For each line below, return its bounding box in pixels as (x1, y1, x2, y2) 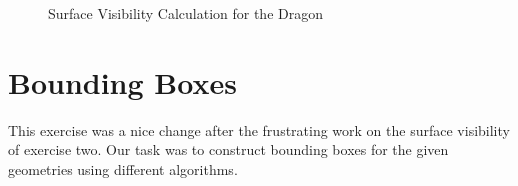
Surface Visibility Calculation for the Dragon (48, 3, 323, 23)
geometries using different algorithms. (8, 158, 238, 179)
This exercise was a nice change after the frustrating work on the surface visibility (8, 119, 510, 140)
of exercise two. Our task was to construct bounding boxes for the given (8, 139, 449, 160)
